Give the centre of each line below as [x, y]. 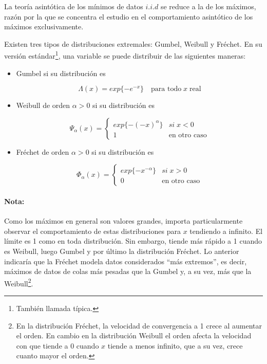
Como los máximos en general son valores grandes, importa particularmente [123, 221]
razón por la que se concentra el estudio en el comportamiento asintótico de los [129, 16]
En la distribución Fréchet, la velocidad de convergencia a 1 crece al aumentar [139, 325]
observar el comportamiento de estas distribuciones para [92, 231]
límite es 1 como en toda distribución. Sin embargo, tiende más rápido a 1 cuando [133, 241]
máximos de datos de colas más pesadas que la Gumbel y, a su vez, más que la [128, 271]
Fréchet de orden [43, 151]
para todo [166, 89]
